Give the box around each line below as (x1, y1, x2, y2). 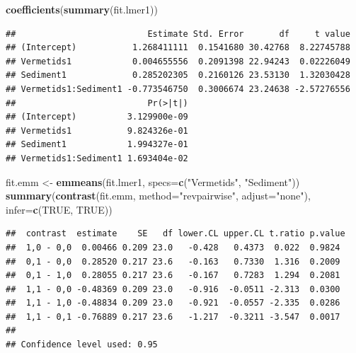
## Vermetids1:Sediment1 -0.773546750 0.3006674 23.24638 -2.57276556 (6, 83, 350, 94)
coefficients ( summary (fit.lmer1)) (6, 2, 158, 16)
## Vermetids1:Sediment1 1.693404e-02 (6, 153, 188, 163)
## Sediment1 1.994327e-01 (6, 139, 188, 150)
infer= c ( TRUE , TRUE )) (6, 202, 113, 216)
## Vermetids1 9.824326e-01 (6, 125, 188, 136)
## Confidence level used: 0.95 (6, 340, 158, 350)
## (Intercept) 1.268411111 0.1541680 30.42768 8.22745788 (6, 42, 350, 53)
